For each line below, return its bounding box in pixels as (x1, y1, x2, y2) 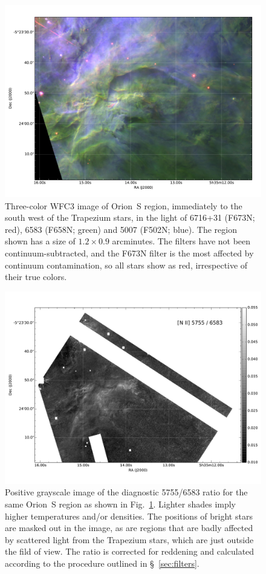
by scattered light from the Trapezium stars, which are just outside (5, 533, 254, 546)
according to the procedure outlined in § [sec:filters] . (5, 556, 199, 569)
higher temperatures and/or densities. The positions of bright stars (5, 509, 253, 522)
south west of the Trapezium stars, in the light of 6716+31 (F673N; (5, 211, 255, 224)
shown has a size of (5, 235, 76, 247)
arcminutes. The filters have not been (112, 235, 251, 247)
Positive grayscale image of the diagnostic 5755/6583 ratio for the (5, 486, 248, 498)
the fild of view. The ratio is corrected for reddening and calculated (5, 545, 255, 558)
